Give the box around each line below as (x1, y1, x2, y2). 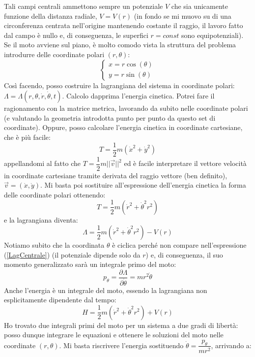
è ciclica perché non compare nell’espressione (112, 239, 247, 250)
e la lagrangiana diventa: (4, 214, 78, 225)
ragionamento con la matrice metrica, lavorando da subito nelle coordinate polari (4, 103, 248, 113)
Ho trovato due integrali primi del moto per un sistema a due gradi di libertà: (4, 320, 238, 330)
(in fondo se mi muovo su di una (134, 10, 231, 21)
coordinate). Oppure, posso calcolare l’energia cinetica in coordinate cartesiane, (4, 122, 243, 132)
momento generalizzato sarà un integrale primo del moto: (4, 259, 176, 269)
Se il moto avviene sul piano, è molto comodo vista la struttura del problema (4, 39, 236, 50)
